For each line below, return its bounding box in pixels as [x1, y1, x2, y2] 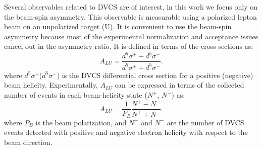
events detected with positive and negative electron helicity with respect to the [4, 127, 248, 137]
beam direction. [4, 136, 53, 147]
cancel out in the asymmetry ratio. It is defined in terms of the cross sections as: [4, 41, 253, 51]
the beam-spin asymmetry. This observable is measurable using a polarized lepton [4, 11, 257, 22]
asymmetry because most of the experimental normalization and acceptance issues [4, 31, 258, 41]
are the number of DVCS [167, 117, 244, 127]
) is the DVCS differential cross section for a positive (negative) [57, 69, 253, 80]
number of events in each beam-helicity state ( [4, 90, 147, 100]
